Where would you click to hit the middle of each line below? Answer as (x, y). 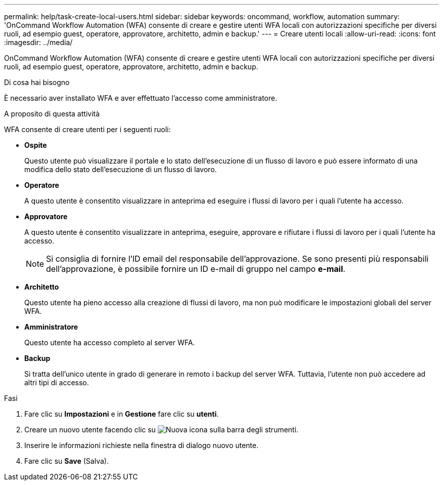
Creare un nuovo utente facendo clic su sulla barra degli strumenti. (161, 430)
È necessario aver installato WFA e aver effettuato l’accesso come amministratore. (141, 98)
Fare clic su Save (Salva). (67, 461)
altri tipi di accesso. (57, 382)
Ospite (36, 145)
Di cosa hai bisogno (37, 82)
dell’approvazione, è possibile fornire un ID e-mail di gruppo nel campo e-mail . (196, 269)
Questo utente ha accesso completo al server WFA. (110, 342)
